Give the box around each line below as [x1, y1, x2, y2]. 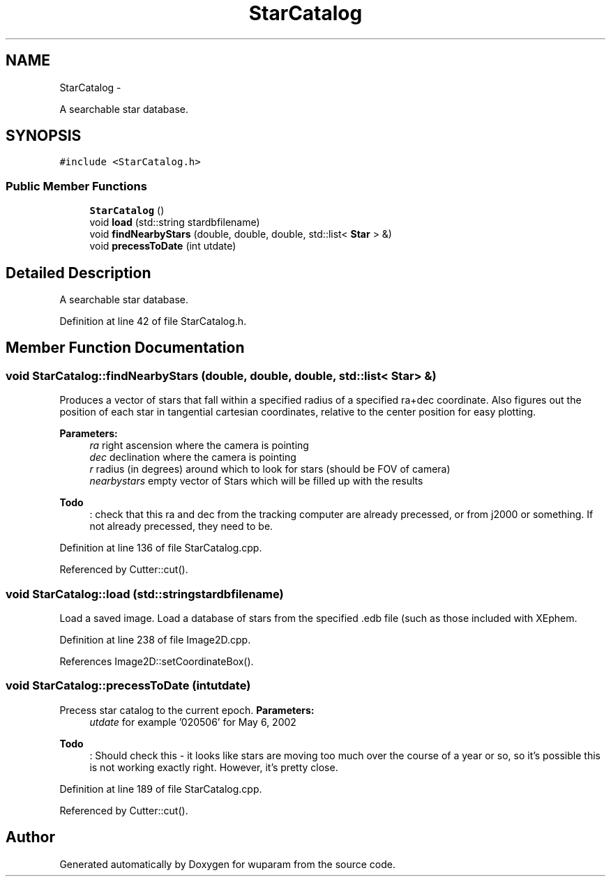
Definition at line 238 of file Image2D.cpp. [59, 634, 251, 646]
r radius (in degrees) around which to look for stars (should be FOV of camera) [89, 463, 451, 476]
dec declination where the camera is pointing [89, 451, 296, 464]
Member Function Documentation [6, 339, 245, 357]
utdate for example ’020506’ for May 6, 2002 [89, 715, 296, 728]
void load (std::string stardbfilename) [89, 216, 260, 229]
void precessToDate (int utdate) [89, 240, 236, 252]
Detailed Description [6, 264, 151, 282]
